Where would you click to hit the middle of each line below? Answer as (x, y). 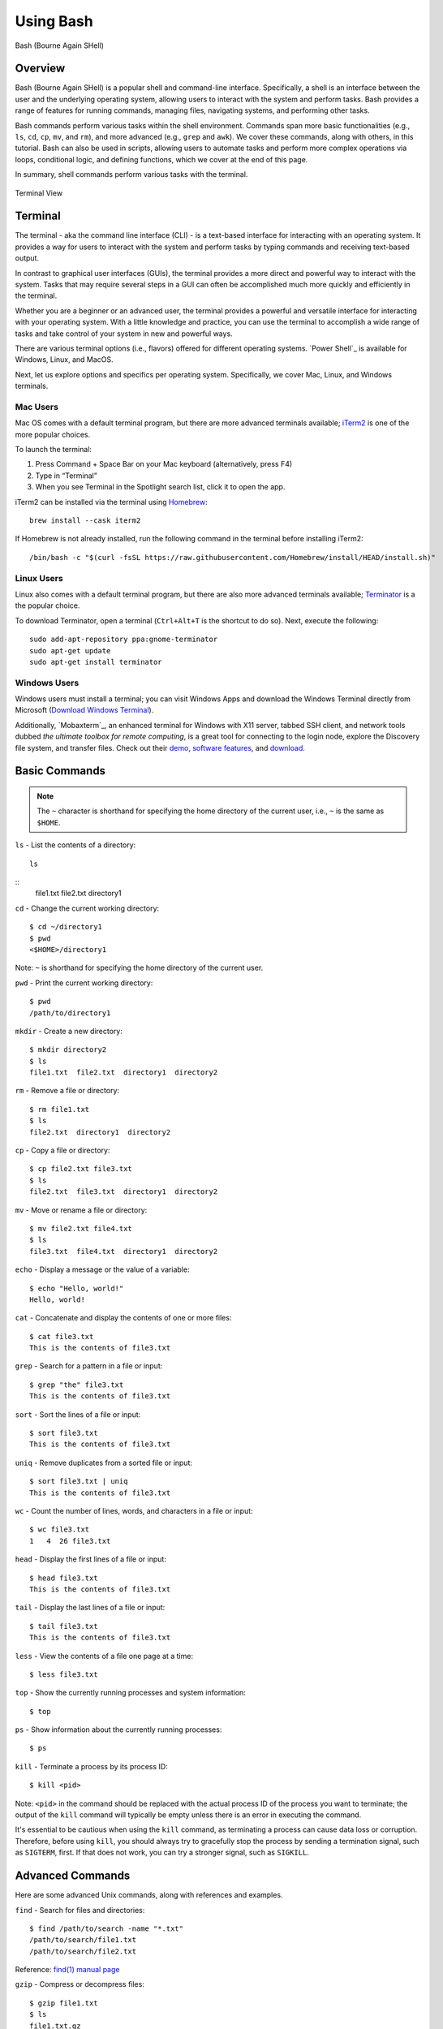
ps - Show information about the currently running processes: (118, 1730)
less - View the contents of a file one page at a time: (104, 1656)
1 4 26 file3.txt (70, 1541)
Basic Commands (60, 771)
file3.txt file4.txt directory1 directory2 (124, 1251)
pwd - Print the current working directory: (84, 983)
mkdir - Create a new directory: (69, 1031)
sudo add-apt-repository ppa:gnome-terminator (124, 640)
